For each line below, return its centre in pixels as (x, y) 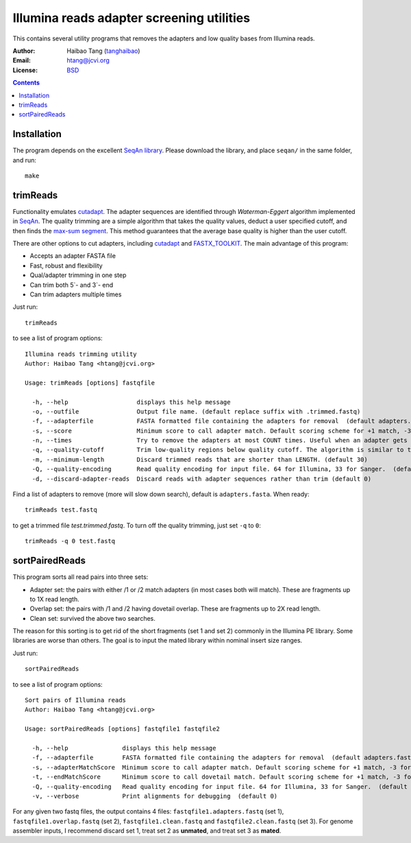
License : (25, 70)
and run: (25, 160)
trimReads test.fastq (61, 510)
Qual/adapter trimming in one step (78, 275)
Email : (22, 60)
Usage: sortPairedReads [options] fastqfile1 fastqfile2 (123, 729)
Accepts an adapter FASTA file (73, 256)
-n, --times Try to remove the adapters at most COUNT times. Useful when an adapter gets (220, 440)
